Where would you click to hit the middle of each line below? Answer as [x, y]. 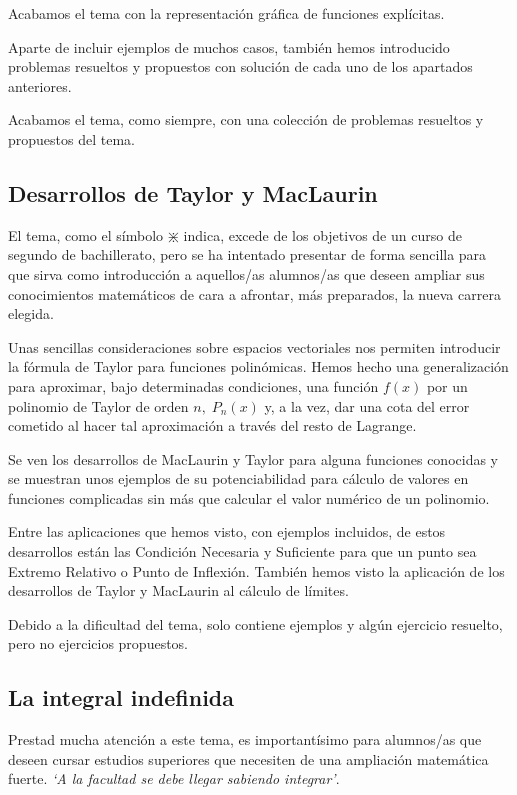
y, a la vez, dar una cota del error [367, 405]
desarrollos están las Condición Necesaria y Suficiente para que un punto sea [242, 551]
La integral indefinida [121, 697]
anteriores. [40, 85]
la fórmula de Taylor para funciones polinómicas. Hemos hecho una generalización [258, 366]
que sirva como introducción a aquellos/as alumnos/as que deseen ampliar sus [246, 273]
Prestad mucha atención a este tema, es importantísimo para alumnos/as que [245, 739]
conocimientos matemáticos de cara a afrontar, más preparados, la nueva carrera [254, 293]
